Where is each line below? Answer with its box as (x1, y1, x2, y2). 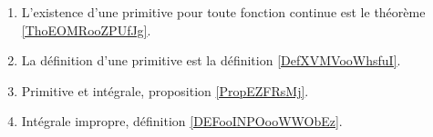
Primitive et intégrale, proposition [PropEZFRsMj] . (21, 81, 309, 100)
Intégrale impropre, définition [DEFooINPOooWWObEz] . (21, 112, 343, 131)
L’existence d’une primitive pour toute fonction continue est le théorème (21, 3, 426, 21)
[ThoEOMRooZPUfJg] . (21, 20, 151, 39)
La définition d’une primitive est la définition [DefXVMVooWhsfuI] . (21, 51, 401, 70)
